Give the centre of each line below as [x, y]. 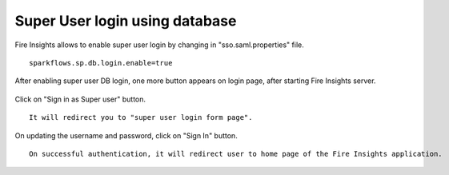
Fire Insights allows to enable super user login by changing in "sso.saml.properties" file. [159, 45]
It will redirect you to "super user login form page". [141, 117]
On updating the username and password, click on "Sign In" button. [126, 135]
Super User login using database [126, 21]
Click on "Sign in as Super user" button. [80, 99]
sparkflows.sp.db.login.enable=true [101, 63]
